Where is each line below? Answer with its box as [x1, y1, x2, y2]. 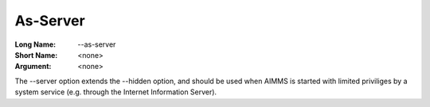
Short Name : [14, 50, 58, 59]
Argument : [14, 62, 52, 71]
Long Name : [14, 40, 56, 49]
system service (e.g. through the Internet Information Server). [14, 87, 217, 97]
